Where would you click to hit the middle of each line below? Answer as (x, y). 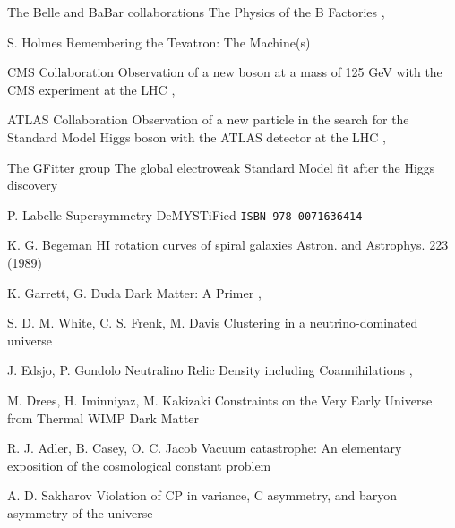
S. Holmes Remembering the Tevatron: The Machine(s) (159, 42)
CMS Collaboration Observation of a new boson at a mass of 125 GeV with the (225, 72)
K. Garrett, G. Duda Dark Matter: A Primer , (134, 292)
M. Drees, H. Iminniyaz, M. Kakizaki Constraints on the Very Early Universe (220, 400)
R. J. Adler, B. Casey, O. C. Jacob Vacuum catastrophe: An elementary (205, 448)
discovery (33, 185)
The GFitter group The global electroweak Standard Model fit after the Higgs (221, 167)
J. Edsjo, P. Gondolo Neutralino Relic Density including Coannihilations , (210, 370)
